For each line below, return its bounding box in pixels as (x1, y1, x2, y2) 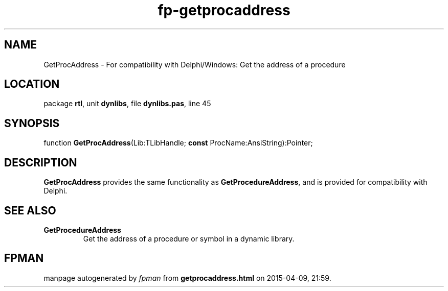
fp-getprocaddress (158, 2, 290, 19)
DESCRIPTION (4, 156, 77, 169)
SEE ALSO (4, 204, 56, 217)
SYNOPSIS (4, 116, 60, 130)
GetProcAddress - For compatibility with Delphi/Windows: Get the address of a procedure (43, 60, 346, 69)
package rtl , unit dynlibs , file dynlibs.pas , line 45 (43, 99, 211, 108)
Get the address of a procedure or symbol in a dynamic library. (83, 234, 295, 243)
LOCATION (4, 78, 60, 91)
